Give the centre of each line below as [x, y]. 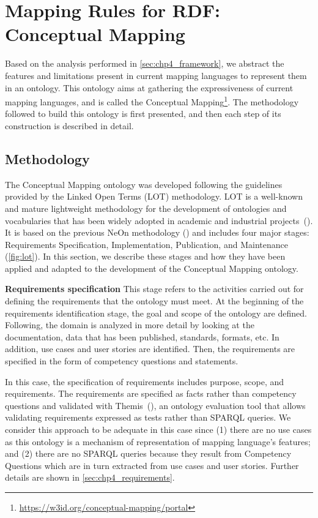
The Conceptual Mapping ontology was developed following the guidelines [144, 184]
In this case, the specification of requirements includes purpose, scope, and [145, 381]
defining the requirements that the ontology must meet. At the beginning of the [154, 301]
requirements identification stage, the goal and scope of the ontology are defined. [156, 313]
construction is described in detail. [69, 125]
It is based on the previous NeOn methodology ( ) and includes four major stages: [157, 232]
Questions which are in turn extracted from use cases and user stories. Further [152, 465]
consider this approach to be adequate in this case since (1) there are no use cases [158, 430]
